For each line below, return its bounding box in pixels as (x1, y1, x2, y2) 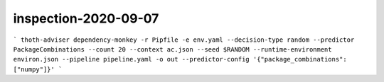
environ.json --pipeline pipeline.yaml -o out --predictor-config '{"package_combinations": (13, 55, 348, 64)
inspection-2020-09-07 (13, 11, 159, 26)
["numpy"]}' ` (13, 65, 63, 74)
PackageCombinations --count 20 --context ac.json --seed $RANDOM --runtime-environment (13, 45, 332, 53)
